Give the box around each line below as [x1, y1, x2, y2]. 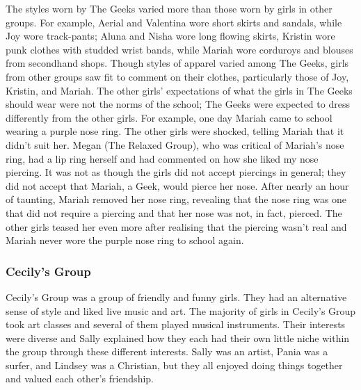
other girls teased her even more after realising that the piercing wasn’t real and [6, 219, 347, 234]
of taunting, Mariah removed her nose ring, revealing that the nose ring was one [6, 192, 347, 206]
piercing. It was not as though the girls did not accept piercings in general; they [6, 165, 346, 179]
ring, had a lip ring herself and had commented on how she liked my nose [6, 151, 319, 165]
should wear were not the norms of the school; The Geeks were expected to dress [6, 97, 350, 111]
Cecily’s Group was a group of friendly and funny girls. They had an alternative [6, 289, 347, 304]
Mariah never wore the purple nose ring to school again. [6, 233, 244, 247]
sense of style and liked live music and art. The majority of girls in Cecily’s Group [6, 303, 356, 318]
